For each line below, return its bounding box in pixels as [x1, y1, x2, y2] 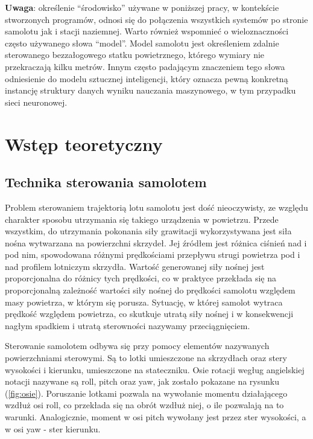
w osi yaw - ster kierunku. [5, 422, 101, 435]
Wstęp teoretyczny [5, 131, 163, 156]
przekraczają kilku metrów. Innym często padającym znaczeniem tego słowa [5, 60, 285, 72]
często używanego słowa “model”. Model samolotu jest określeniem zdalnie [5, 36, 279, 49]
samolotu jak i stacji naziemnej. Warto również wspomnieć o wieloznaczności [5, 25, 289, 37]
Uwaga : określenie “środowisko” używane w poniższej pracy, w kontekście [5, 1, 279, 13]
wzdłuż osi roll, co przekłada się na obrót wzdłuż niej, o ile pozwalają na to [5, 399, 284, 411]
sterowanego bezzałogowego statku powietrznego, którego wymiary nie [5, 48, 265, 61]
